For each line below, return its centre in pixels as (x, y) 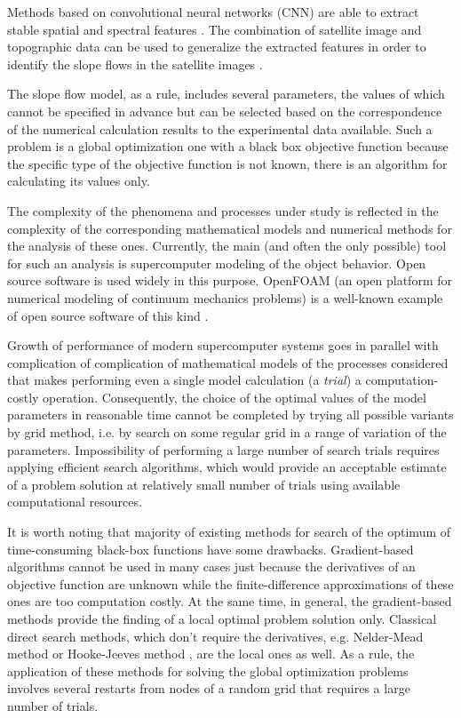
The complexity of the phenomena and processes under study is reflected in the (223, 210)
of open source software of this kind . (108, 315)
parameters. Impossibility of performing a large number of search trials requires (223, 449)
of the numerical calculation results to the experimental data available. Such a (220, 128)
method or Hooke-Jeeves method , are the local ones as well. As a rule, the (211, 654)
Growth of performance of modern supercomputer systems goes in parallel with (223, 345)
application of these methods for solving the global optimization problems (208, 670)
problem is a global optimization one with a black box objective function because (228, 146)
